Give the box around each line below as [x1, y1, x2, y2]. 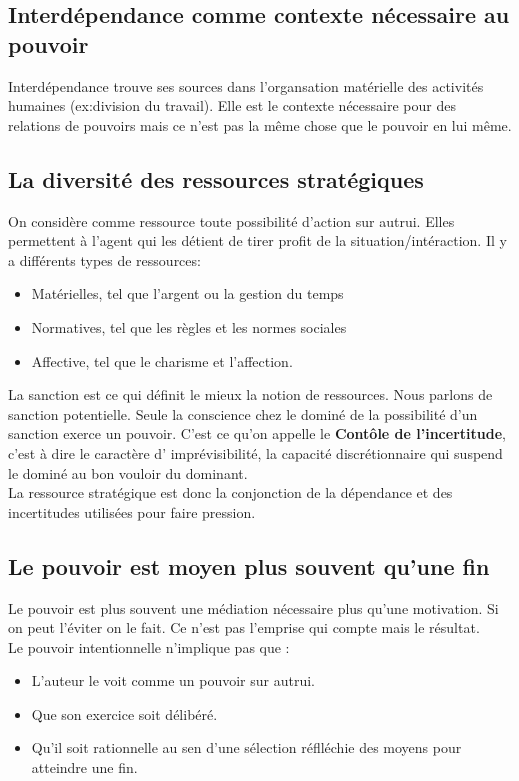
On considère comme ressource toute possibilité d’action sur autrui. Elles [8, 210, 455, 231]
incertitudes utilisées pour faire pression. [8, 501, 256, 522]
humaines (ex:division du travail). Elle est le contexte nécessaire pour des [8, 95, 456, 116]
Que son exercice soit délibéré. [31, 703, 218, 724]
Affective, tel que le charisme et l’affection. [31, 350, 293, 371]
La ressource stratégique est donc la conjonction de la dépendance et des [8, 482, 453, 503]
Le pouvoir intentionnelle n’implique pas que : [8, 636, 290, 657]
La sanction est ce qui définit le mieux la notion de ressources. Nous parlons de [8, 384, 493, 405]
